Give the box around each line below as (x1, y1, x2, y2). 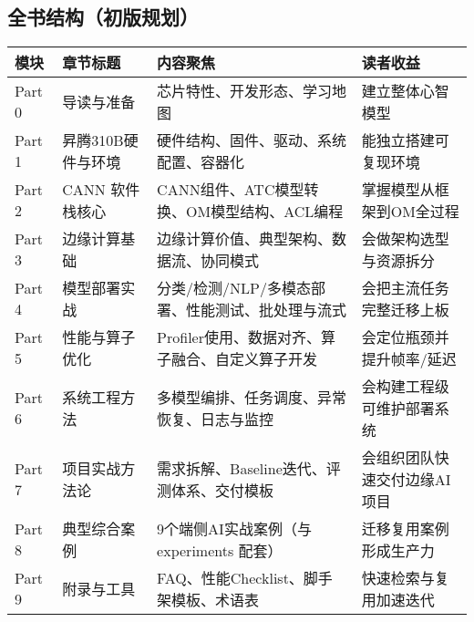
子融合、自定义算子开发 (157, 348, 318, 370)
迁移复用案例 (361, 518, 449, 540)
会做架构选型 (361, 228, 449, 250)
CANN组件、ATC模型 (157, 179, 304, 201)
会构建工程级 (361, 376, 449, 398)
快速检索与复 (361, 567, 449, 589)
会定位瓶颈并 (361, 327, 449, 348)
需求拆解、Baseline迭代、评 (157, 458, 341, 480)
